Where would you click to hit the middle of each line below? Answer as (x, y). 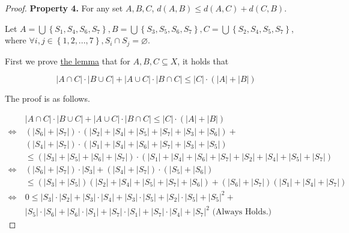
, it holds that (203, 61)
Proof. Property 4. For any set (64, 8)
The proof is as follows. (47, 98)
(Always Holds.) (242, 212)
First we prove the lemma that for (68, 61)
